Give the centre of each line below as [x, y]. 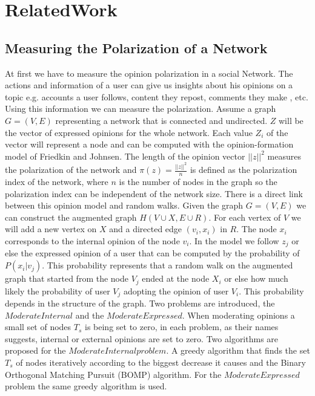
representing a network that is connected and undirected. [161, 120]
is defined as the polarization [244, 170]
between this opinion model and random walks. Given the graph [124, 205]
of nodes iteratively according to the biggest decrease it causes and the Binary [161, 362]
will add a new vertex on [51, 229]
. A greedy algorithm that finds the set [238, 350]
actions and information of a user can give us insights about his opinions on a [149, 85]
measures [284, 156]
